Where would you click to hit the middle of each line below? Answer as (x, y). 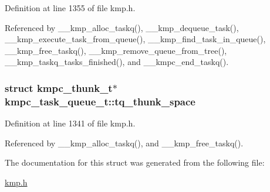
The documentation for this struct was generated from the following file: (135, 162)
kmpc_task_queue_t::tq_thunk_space (100, 101)
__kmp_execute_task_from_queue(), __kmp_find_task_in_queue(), (135, 39)
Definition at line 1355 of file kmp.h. (70, 8)
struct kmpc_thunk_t (59, 88)
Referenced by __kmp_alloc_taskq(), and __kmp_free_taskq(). (124, 143)
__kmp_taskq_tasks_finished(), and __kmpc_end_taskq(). (117, 62)
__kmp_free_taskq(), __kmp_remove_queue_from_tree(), (116, 50)
